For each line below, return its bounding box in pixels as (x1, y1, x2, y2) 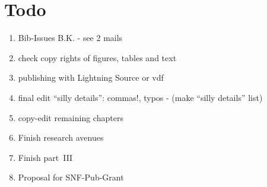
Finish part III (18, 151, 73, 163)
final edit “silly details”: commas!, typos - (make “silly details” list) (18, 91, 263, 103)
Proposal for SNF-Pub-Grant (18, 171, 124, 183)
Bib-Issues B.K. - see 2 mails (18, 31, 123, 44)
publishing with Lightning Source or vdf (18, 71, 164, 84)
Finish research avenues (18, 131, 104, 144)
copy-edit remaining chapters (18, 111, 123, 123)
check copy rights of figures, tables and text (18, 51, 177, 64)
